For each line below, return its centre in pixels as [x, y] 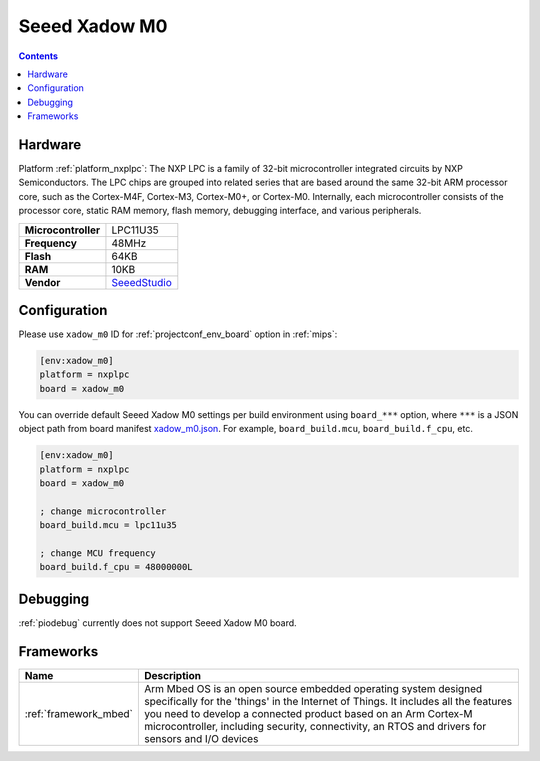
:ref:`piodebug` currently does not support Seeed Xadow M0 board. [157, 622]
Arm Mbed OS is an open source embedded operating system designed [313, 688]
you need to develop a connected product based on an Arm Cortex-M [308, 713]
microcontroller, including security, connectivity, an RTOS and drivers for [315, 726]
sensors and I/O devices [201, 738]
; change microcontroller [103, 511]
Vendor [42, 282]
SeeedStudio [141, 282]
